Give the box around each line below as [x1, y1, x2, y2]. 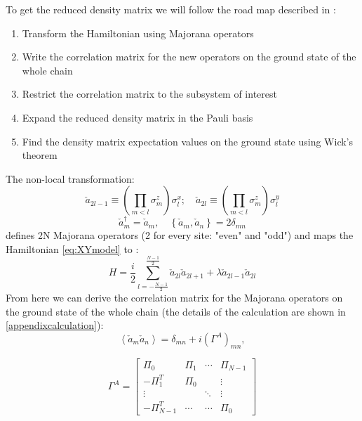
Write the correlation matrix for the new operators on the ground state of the [22, 49, 356, 64]
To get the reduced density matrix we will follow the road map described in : [6, 2, 336, 16]
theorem [22, 148, 58, 162]
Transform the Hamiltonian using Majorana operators [22, 25, 254, 40]
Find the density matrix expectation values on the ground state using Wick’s [22, 134, 354, 148]
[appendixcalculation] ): [6, 318, 104, 332]
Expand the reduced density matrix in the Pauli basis [22, 110, 253, 124]
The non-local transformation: [6, 171, 135, 186]
